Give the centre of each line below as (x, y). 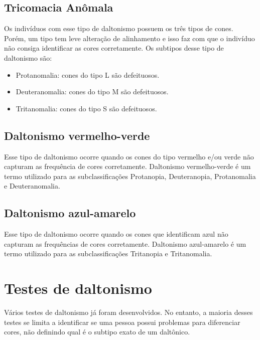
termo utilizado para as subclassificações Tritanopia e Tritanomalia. (108, 253)
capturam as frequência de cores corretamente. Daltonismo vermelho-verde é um (127, 166)
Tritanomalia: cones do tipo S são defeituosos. (86, 108)
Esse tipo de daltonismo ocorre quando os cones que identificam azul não (116, 234)
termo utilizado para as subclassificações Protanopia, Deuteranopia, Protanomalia (130, 176)
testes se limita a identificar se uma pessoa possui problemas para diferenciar (122, 322)
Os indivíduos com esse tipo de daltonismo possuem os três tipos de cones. (119, 28)
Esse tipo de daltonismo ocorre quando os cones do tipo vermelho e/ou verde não (129, 156)
